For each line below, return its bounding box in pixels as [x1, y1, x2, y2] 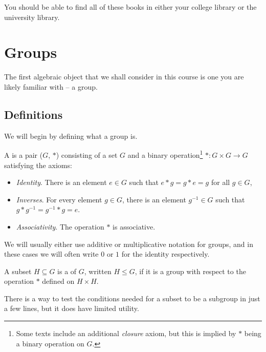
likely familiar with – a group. [4, 81, 98, 92]
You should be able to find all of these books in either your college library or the [4, 2, 257, 12]
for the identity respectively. [121, 249, 210, 259]
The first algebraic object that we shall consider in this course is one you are [4, 71, 244, 82]
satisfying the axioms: [4, 159, 72, 170]
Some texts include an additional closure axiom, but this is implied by [16, 328, 236, 339]
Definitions [4, 106, 63, 122]
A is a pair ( [4, 149, 43, 160]
